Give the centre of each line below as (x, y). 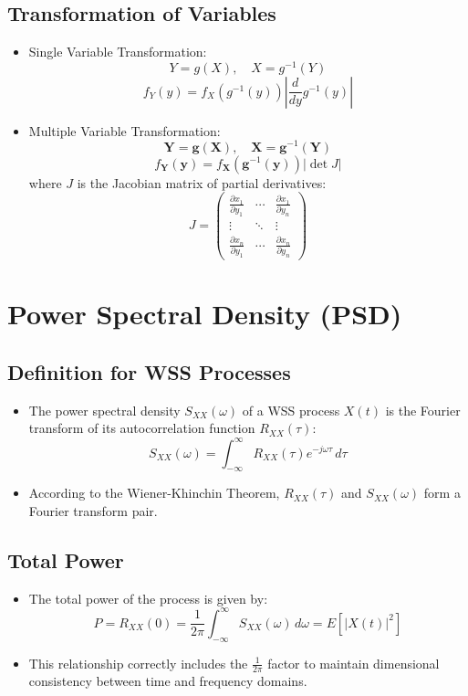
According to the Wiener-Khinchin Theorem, (154, 493)
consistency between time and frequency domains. (168, 681)
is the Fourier (423, 410)
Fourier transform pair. (93, 510)
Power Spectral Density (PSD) (205, 314)
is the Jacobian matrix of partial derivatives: (202, 182)
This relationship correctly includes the (138, 663)
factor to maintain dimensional (354, 663)
